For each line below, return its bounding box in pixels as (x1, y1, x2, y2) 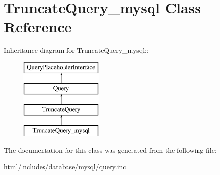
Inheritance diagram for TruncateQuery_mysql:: (4, 45, 149, 55)
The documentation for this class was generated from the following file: (4, 145, 217, 155)
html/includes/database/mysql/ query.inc (4, 161, 126, 172)
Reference (4, 17, 72, 37)
